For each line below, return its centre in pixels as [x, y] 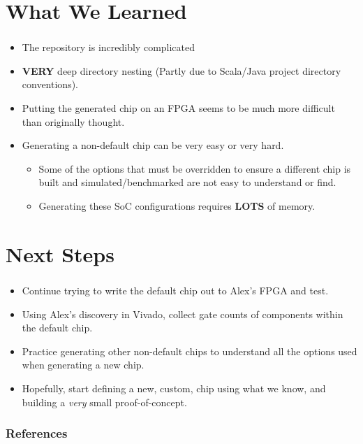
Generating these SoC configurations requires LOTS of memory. [177, 206]
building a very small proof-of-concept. [104, 402]
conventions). [50, 84]
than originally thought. [73, 121]
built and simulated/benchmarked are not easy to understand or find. [187, 182]
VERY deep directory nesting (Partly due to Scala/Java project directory [181, 70]
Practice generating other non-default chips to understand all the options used [190, 351]
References [37, 433]
